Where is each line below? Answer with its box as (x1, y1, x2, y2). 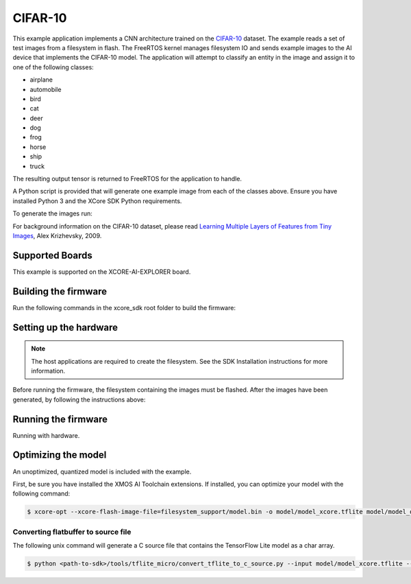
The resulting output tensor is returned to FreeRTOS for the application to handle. (12, 175, 242, 183)
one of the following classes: (12, 62, 94, 71)
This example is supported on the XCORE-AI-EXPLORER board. (12, 268, 191, 276)
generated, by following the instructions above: (12, 395, 146, 404)
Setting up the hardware (12, 321, 119, 333)
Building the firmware (12, 285, 108, 297)
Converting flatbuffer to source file (12, 527, 132, 537)
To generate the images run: (12, 209, 92, 218)
